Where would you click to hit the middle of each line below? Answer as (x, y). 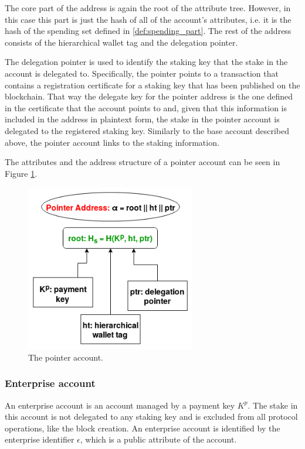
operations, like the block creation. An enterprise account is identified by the (143, 428)
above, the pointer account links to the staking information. (112, 142)
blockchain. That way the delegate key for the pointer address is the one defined (149, 96)
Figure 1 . (21, 173)
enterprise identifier (40, 439)
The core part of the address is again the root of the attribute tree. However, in (148, 8)
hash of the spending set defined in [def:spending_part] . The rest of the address (148, 31)
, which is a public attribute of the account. (158, 439)
